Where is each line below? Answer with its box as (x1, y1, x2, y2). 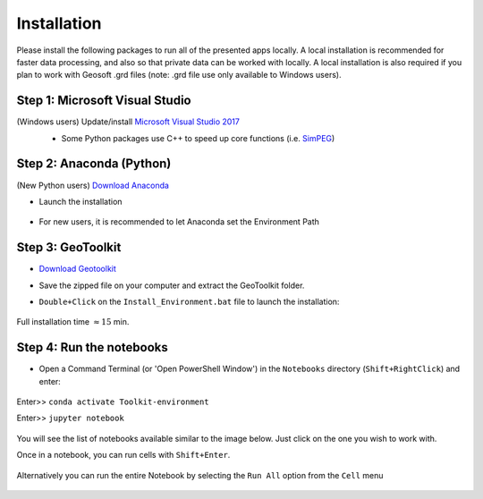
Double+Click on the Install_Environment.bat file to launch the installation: (38, 296, 340, 307)
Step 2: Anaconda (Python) (16, 156, 172, 172)
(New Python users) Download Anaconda (16, 180, 170, 190)
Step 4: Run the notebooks (16, 340, 169, 355)
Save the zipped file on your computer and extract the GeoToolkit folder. (38, 280, 305, 291)
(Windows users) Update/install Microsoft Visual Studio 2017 (16, 116, 241, 127)
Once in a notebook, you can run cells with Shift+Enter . (16, 450, 231, 461)
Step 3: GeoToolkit (16, 240, 122, 255)
